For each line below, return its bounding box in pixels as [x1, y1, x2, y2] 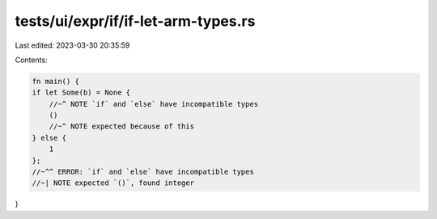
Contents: [15, 55, 48, 65]
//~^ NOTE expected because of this [49, 122, 194, 131]
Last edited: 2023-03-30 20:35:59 [15, 40, 130, 50]
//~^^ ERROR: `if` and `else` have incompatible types [32, 167, 254, 177]
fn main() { [32, 77, 80, 86]
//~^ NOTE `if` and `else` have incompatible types [49, 99, 259, 108]
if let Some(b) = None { [32, 88, 131, 97]
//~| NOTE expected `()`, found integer [32, 179, 194, 187]
